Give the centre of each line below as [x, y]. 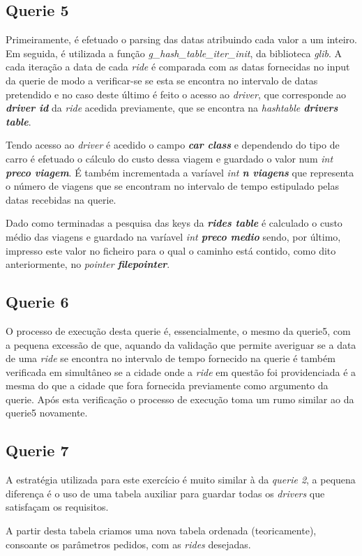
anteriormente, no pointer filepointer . [88, 264]
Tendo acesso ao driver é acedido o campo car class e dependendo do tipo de [173, 145]
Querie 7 [37, 450]
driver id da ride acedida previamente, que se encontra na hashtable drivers [172, 108]
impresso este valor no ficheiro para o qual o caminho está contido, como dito [171, 250]
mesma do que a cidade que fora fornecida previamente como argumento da [167, 385]
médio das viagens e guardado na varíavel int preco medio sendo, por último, [173, 236]
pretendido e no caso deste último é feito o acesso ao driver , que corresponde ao [176, 94]
